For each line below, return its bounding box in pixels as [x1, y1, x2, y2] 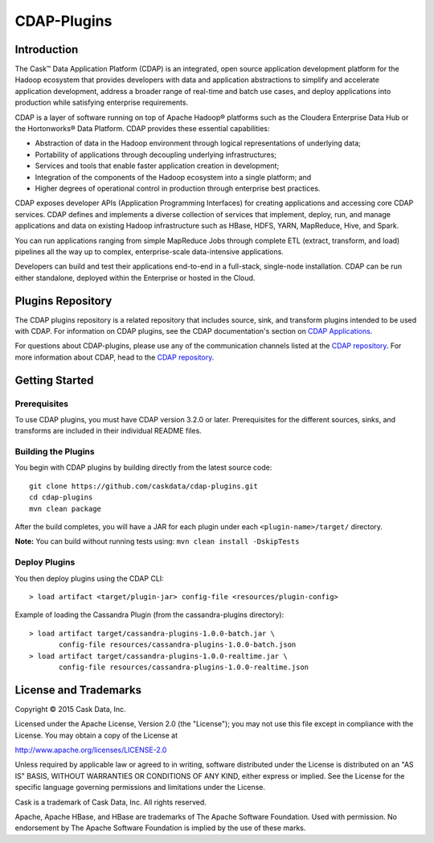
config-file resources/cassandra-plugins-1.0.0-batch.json [59, 640, 297, 649]
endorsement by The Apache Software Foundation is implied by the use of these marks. [14, 823, 306, 833]
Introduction [14, 43, 79, 56]
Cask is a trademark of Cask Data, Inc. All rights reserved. [14, 797, 207, 807]
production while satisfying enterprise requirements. [14, 97, 189, 108]
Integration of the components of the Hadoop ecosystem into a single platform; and [35, 172, 312, 182]
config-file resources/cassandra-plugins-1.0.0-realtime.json [59, 662, 309, 672]
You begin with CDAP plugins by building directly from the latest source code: [14, 463, 272, 472]
